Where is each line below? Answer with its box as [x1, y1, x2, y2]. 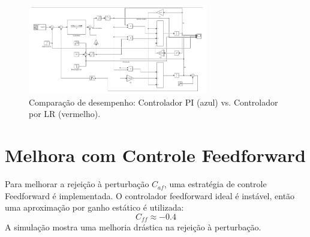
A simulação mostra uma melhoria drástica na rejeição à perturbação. [5, 221, 261, 233]
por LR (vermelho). [29, 107, 101, 120]
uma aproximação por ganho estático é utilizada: [5, 201, 184, 214]
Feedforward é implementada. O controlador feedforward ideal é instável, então [5, 189, 295, 202]
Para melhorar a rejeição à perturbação [5, 178, 149, 190]
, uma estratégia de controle [164, 178, 267, 190]
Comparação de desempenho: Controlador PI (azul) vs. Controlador [29, 95, 278, 108]
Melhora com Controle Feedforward [5, 143, 306, 167]
